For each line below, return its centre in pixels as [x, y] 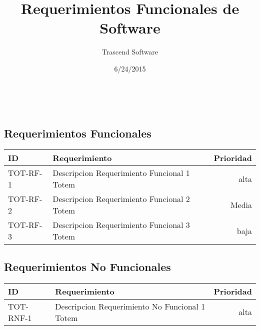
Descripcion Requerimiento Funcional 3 [121, 225]
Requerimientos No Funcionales [87, 266]
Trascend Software [130, 52]
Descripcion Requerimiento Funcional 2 [121, 199]
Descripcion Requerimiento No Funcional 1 [130, 306]
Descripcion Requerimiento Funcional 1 [121, 173]
